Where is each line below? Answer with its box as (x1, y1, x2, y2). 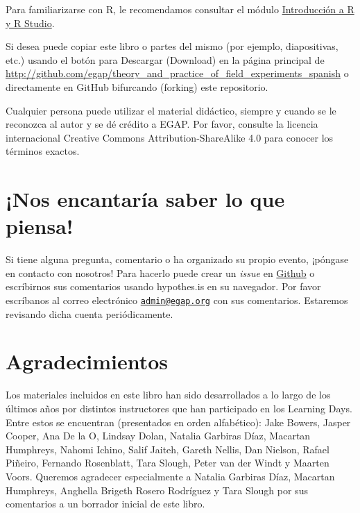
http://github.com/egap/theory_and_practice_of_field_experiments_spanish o (6, 66, 349, 81)
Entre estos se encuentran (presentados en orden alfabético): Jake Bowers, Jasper (6, 414, 351, 429)
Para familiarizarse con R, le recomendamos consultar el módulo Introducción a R (6, 2, 354, 16)
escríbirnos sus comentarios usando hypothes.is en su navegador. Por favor (6, 279, 321, 294)
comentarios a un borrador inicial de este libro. (6, 496, 205, 511)
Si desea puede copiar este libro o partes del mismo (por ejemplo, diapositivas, (6, 39, 338, 53)
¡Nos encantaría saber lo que (6, 185, 285, 213)
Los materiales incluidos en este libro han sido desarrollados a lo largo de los (6, 387, 331, 402)
